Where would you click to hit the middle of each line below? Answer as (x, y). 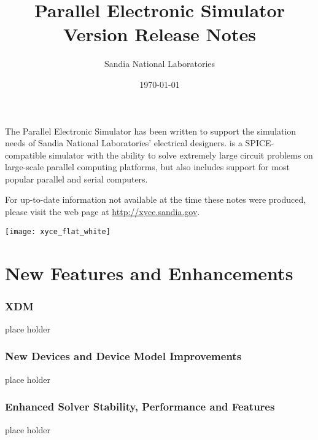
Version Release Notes (160, 34)
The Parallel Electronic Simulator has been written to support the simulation (151, 131)
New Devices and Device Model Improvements (123, 356)
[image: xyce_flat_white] (58, 231)
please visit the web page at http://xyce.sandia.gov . (103, 212)
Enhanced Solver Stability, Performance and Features (140, 407)
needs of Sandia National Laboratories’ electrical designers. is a (124, 143)
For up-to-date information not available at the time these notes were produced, (156, 199)
